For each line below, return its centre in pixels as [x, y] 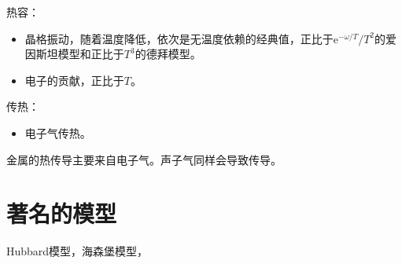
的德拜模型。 [168, 54]
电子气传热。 [58, 132]
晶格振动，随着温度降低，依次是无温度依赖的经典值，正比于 [179, 38]
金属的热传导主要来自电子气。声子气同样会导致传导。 [144, 159]
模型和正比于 [91, 54]
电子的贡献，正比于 [74, 80]
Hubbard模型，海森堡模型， [77, 251]
